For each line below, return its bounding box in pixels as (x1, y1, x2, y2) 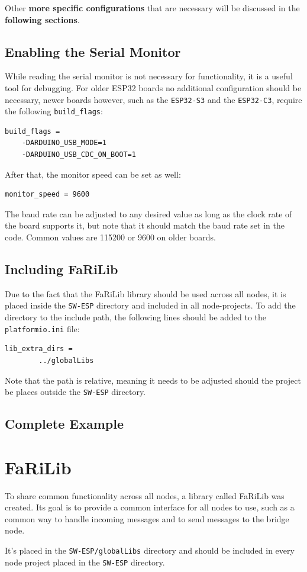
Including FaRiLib (5, 260, 118, 278)
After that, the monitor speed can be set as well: (5, 168, 181, 180)
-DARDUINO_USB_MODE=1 (21, 139, 106, 147)
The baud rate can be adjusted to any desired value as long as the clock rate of (5, 207, 292, 220)
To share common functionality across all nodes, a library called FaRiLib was (5, 489, 285, 502)
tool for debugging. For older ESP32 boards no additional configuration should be (5, 81, 302, 94)
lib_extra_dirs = (5, 345, 73, 354)
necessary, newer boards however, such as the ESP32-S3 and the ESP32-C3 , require (5, 93, 302, 105)
